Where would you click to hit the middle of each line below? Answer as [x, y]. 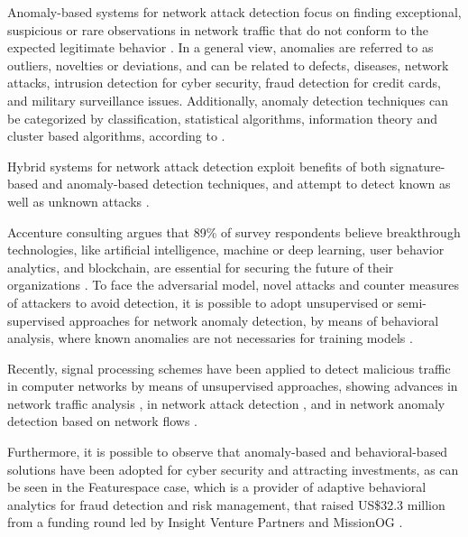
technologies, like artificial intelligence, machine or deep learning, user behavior [226, 250]
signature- [418, 166]
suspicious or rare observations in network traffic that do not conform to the [218, 29]
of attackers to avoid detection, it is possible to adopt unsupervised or [201, 302]
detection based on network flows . [102, 421]
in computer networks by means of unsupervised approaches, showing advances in [233, 386]
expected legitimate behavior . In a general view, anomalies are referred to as [220, 47]
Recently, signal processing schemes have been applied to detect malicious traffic [229, 368]
